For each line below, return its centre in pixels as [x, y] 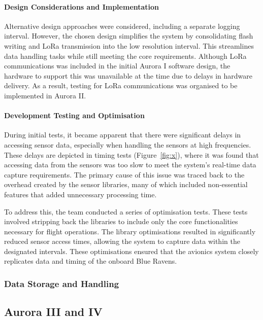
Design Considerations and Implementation [82, 6]
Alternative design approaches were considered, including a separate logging [122, 26]
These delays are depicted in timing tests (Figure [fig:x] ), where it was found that [131, 154]
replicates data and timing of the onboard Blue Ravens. [91, 261]
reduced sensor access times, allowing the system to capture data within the [122, 241]
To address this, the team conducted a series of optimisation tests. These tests [126, 211]
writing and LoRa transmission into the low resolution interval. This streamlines [129, 45]
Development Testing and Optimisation [74, 115]
